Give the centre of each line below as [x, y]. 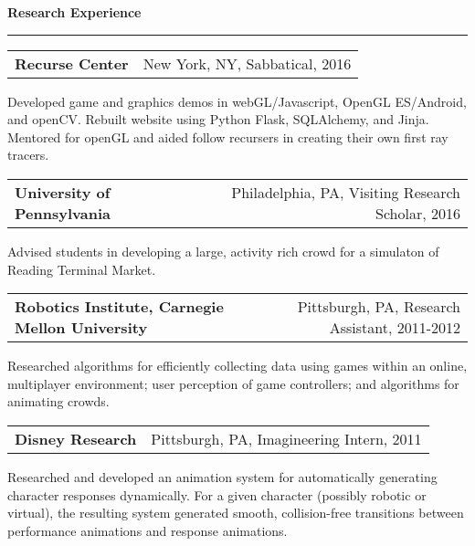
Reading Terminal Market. [82, 269]
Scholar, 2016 [418, 213]
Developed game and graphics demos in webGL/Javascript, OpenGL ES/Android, [237, 101]
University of [63, 192]
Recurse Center [72, 63]
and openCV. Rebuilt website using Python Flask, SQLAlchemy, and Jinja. [218, 119]
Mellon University [81, 328]
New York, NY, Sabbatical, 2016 [247, 63]
